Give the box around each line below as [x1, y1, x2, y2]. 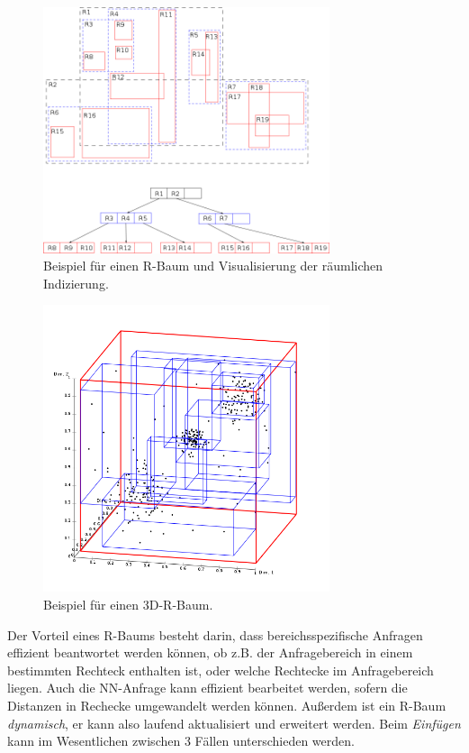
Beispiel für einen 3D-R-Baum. [43, 594, 213, 613]
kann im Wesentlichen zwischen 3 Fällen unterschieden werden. [7, 731, 355, 750]
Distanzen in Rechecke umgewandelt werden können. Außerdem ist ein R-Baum [7, 695, 446, 714]
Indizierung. [43, 273, 109, 292]
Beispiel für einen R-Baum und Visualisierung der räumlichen [43, 256, 383, 275]
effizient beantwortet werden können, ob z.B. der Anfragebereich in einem [7, 643, 413, 662]
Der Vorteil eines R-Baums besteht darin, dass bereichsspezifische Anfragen [7, 625, 423, 644]
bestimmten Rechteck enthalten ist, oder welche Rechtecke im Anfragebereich [7, 660, 434, 679]
